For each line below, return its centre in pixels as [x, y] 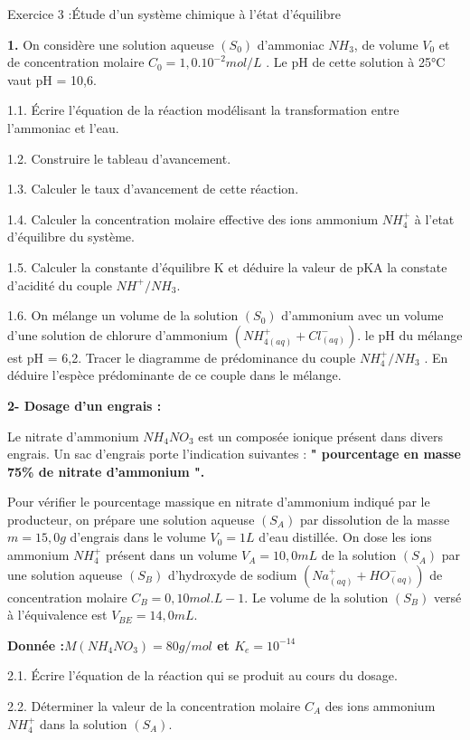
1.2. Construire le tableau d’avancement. [119, 158]
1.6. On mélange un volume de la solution [123, 315]
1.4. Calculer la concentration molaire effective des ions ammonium [193, 218]
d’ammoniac [291, 44]
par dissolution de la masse [375, 519]
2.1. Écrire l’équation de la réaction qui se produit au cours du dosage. [202, 675]
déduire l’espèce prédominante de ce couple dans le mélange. [174, 375]
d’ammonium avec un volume [362, 315]
